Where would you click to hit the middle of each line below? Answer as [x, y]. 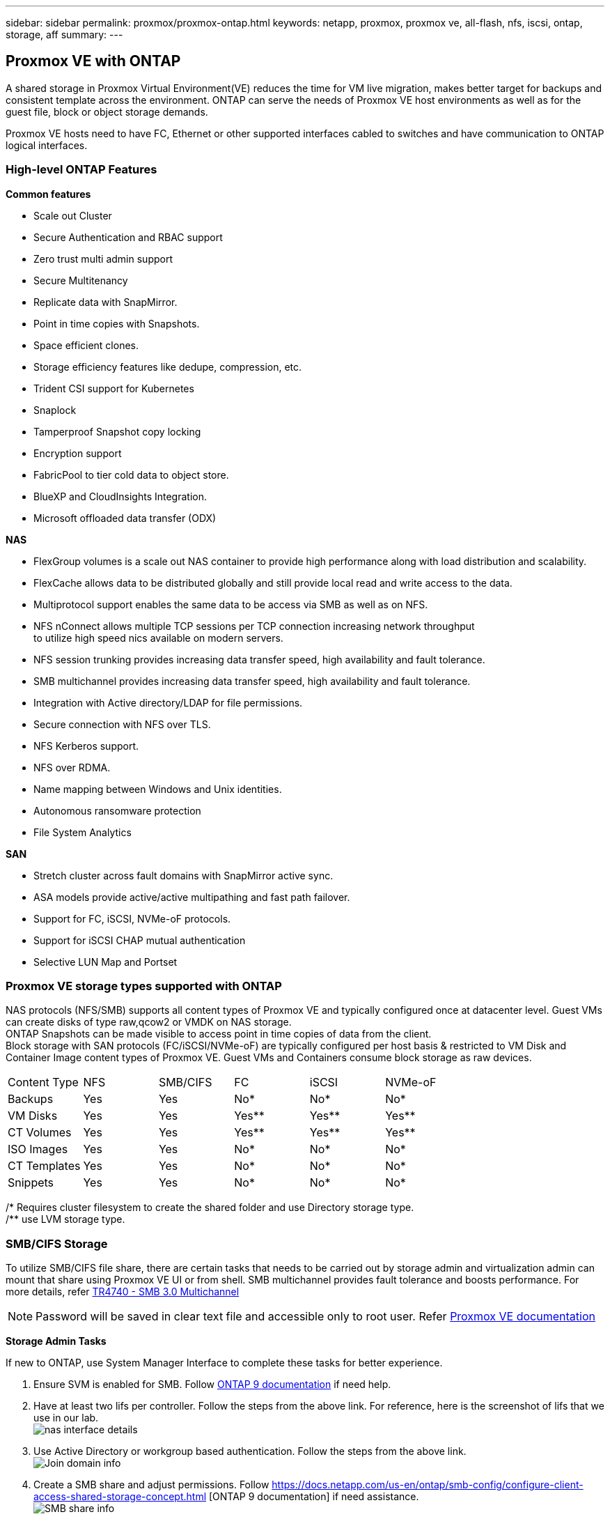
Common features [48, 194]
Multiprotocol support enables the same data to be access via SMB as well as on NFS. [231, 604]
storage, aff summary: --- [64, 34]
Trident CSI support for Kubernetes [114, 388]
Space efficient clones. [86, 345]
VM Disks [33, 1116]
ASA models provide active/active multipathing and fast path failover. [192, 897]
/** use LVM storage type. [65, 1219]
